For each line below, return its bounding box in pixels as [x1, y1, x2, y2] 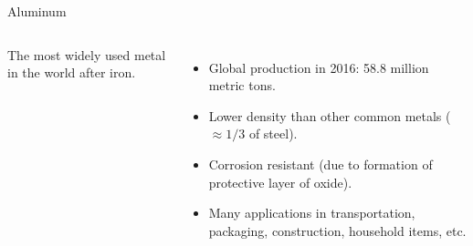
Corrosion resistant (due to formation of [208, 154, 433, 173]
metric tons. [208, 76, 276, 95]
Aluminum [7, 2, 67, 20]
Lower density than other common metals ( [208, 106, 451, 125]
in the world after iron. [7, 63, 136, 82]
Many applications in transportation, [208, 203, 415, 222]
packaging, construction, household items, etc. [208, 220, 467, 240]
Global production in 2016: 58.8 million [208, 57, 429, 77]
